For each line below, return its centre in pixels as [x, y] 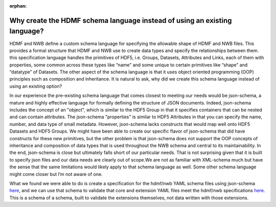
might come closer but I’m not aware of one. [56, 174]
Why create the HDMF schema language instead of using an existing [121, 20]
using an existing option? [36, 86]
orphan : [18, 6]
